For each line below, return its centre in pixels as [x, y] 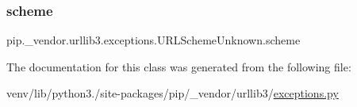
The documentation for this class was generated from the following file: [179, 66]
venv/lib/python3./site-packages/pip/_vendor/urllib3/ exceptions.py [173, 93]
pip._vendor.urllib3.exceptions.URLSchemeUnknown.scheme [154, 40]
